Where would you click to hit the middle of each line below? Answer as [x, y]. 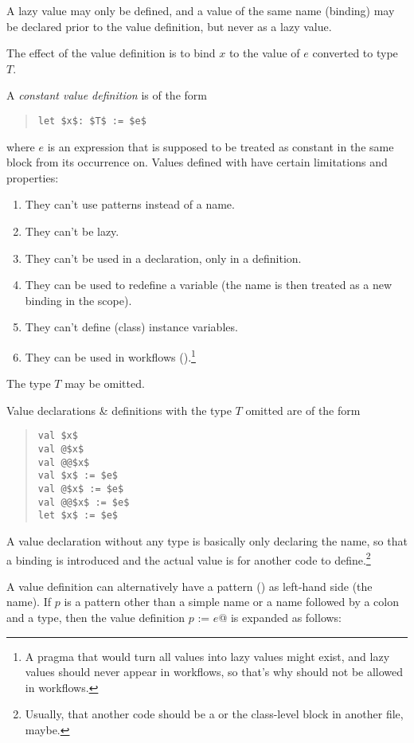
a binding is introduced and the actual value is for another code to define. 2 [189, 558]
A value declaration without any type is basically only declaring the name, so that [207, 541]
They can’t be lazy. [72, 231]
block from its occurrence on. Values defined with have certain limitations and [197, 162]
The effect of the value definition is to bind [111, 53]
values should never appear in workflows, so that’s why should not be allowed [214, 672]
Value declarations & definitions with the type [119, 410]
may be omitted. [105, 383]
